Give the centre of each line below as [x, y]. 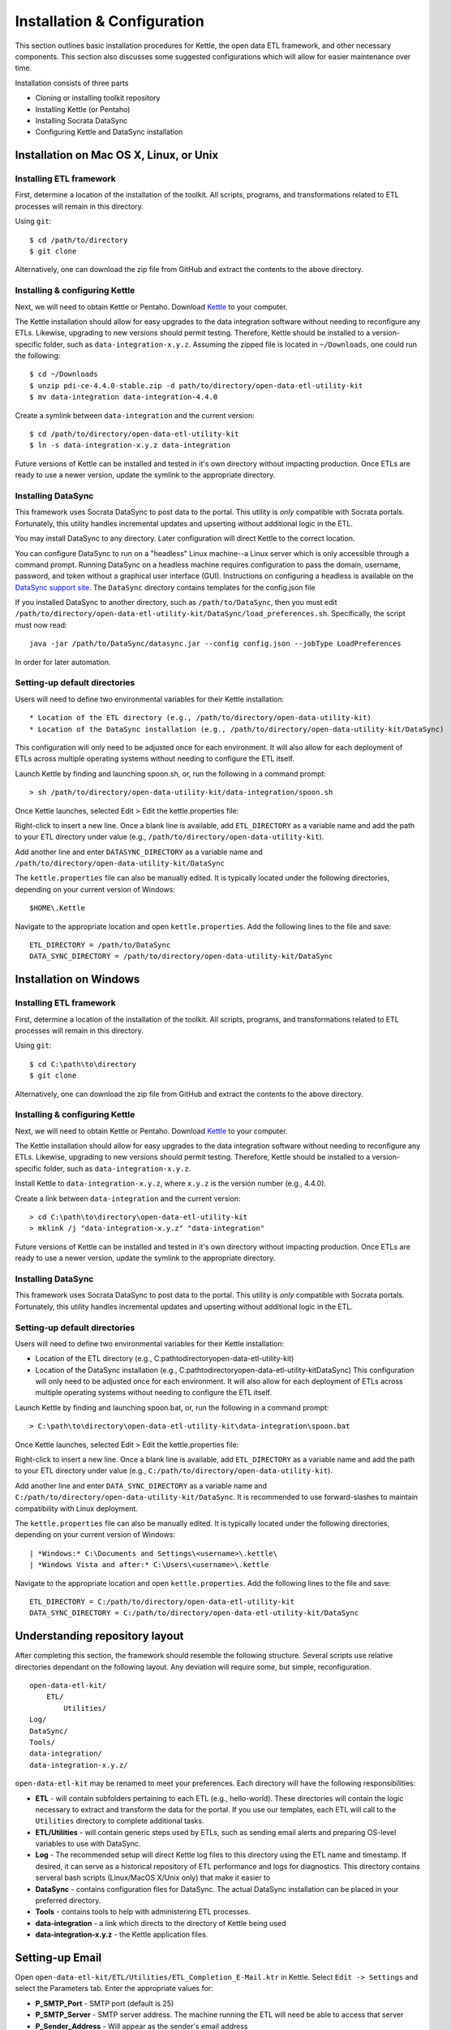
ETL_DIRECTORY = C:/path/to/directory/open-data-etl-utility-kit [162, 1601]
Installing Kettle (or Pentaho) [83, 109]
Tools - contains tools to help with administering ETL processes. [143, 1911]
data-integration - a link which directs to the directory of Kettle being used [161, 1923]
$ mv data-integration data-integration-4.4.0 [124, 397]
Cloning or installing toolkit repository [98, 98]
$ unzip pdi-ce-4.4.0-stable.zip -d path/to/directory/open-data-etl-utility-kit [196, 385]
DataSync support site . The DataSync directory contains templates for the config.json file [165, 587]
